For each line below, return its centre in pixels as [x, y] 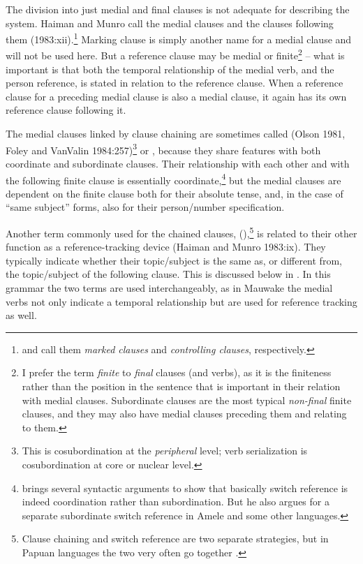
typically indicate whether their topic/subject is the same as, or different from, [174, 260]
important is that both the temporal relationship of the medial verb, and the [170, 69]
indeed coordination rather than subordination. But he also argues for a [176, 502]
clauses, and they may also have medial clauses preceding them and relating [184, 414]
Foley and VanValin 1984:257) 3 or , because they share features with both [163, 149]
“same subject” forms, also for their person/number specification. [145, 207]
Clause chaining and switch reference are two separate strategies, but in [175, 539]
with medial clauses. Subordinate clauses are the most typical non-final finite [187, 400]
